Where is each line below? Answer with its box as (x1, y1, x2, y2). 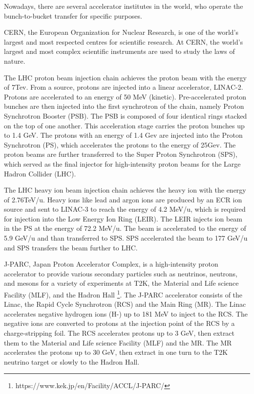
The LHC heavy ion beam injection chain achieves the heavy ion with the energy (4, 185, 246, 195)
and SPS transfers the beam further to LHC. (4, 242, 138, 252)
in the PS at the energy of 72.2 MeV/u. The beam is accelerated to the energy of (4, 223, 246, 233)
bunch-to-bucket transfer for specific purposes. (4, 10, 142, 21)
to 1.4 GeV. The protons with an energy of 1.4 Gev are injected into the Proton (4, 130, 243, 140)
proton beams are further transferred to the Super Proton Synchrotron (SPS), (4, 149, 237, 159)
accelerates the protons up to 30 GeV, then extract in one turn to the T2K (4, 347, 228, 357)
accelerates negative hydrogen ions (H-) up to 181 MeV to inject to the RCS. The (4, 308, 248, 319)
